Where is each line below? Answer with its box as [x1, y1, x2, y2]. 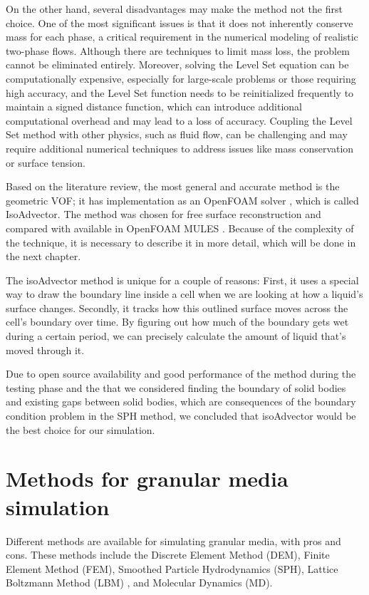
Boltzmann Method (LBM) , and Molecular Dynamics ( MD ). [6, 575, 273, 590]
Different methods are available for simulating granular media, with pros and [6, 533, 341, 548]
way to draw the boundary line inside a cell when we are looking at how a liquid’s [6, 286, 363, 301]
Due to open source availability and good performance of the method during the [6, 366, 356, 381]
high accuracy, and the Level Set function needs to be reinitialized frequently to [6, 85, 354, 100]
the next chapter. [6, 249, 81, 264]
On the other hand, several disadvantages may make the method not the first [6, 1, 343, 16]
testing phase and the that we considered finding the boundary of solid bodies [6, 380, 346, 395]
